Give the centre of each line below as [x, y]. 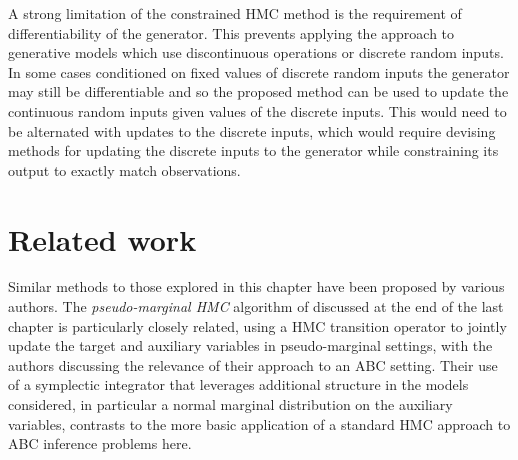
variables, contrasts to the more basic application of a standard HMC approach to [259, 423]
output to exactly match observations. [124, 169]
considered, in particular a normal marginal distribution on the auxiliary [230, 404]
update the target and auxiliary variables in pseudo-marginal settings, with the [250, 345]
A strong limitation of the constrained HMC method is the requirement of [235, 13]
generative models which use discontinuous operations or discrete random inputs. [256, 52]
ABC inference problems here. [100, 443]
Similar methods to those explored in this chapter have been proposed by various [256, 286]
